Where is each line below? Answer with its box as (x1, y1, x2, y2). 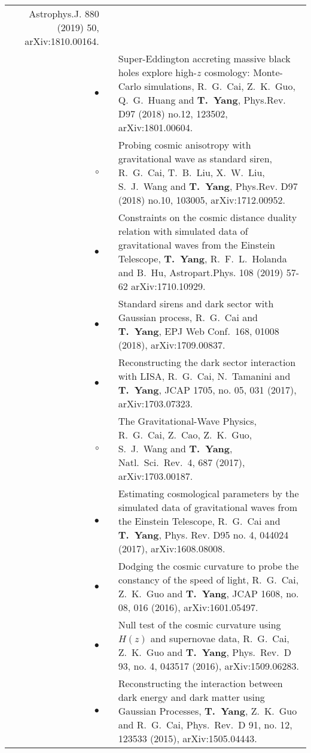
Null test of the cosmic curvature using (118, 618, 281, 631)
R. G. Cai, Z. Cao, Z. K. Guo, (118, 428, 252, 441)
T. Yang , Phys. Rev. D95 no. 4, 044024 (118, 528, 289, 542)
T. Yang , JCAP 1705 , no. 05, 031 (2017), (118, 383, 297, 397)
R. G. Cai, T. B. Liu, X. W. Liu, (118, 165, 265, 179)
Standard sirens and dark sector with (118, 297, 274, 310)
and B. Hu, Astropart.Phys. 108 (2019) (118, 265, 283, 279)
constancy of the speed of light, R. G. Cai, (118, 573, 299, 586)
